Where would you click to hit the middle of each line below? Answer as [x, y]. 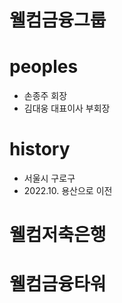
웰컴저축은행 [58, 235]
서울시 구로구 [49, 178]
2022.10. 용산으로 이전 [68, 191]
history [40, 149]
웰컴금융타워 [58, 284]
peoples [44, 67]
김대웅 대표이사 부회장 [67, 108]
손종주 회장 [45, 96]
